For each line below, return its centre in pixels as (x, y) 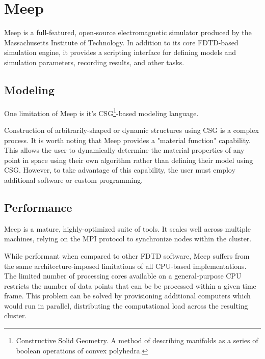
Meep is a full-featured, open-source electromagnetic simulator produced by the (128, 32)
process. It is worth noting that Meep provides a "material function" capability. (127, 140)
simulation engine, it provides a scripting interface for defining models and (120, 52)
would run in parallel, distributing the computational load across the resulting (126, 305)
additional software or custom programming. (74, 179)
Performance (38, 207)
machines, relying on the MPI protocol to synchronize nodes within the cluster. (128, 239)
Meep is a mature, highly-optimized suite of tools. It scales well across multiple (127, 228)
